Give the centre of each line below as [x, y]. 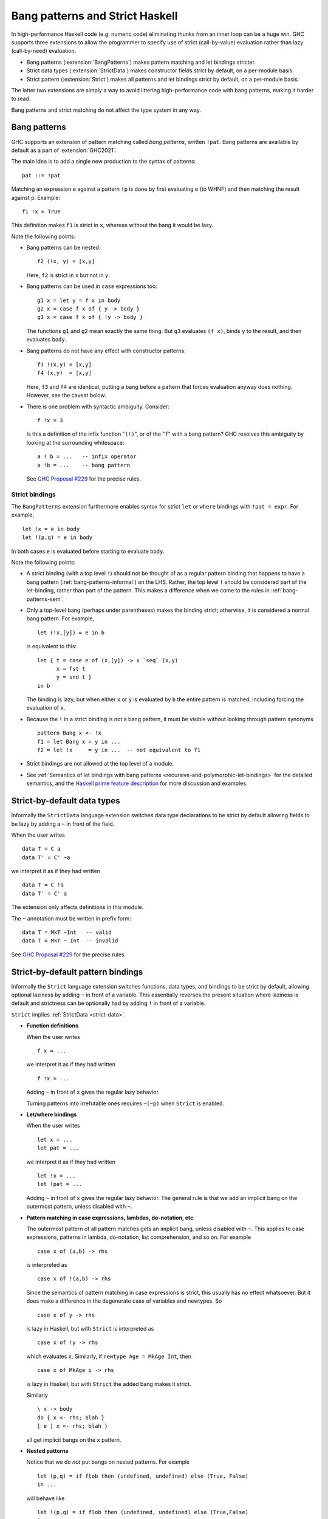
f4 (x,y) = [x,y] [65, 373]
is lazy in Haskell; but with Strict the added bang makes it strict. [109, 1384]
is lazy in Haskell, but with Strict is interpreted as [90, 1329]
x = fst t [71, 669]
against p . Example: [36, 197]
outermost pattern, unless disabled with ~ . [79, 1207]
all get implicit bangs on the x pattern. [74, 1439]
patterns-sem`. [45, 599]
